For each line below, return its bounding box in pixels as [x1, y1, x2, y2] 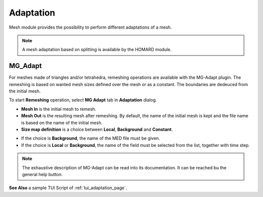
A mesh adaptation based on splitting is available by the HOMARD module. [22, 47, 172, 53]
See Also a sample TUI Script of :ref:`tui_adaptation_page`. [9, 185, 128, 191]
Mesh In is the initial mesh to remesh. [21, 106, 96, 112]
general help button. [22, 171, 63, 177]
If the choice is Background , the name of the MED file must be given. [21, 135, 160, 141]
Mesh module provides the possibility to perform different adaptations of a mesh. [9, 24, 172, 30]
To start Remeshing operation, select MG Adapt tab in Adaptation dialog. [9, 97, 157, 103]
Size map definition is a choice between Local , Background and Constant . [21, 126, 173, 132]
